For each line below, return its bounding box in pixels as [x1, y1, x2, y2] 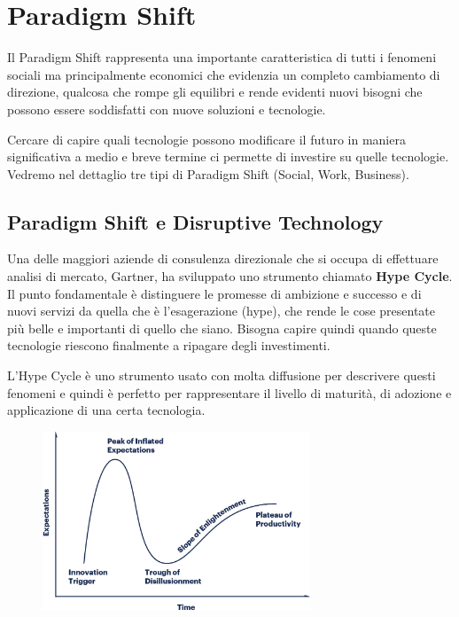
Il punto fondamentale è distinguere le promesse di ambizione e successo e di [7, 284, 422, 302]
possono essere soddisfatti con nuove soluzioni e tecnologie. [7, 99, 326, 118]
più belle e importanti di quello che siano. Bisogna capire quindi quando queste [7, 318, 437, 337]
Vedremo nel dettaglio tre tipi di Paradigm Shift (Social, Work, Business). [7, 164, 409, 183]
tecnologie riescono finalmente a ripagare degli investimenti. [7, 336, 331, 355]
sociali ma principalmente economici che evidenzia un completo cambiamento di [7, 65, 440, 83]
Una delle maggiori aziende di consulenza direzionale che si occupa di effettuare [7, 249, 439, 268]
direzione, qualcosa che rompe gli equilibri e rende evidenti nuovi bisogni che [7, 82, 423, 101]
